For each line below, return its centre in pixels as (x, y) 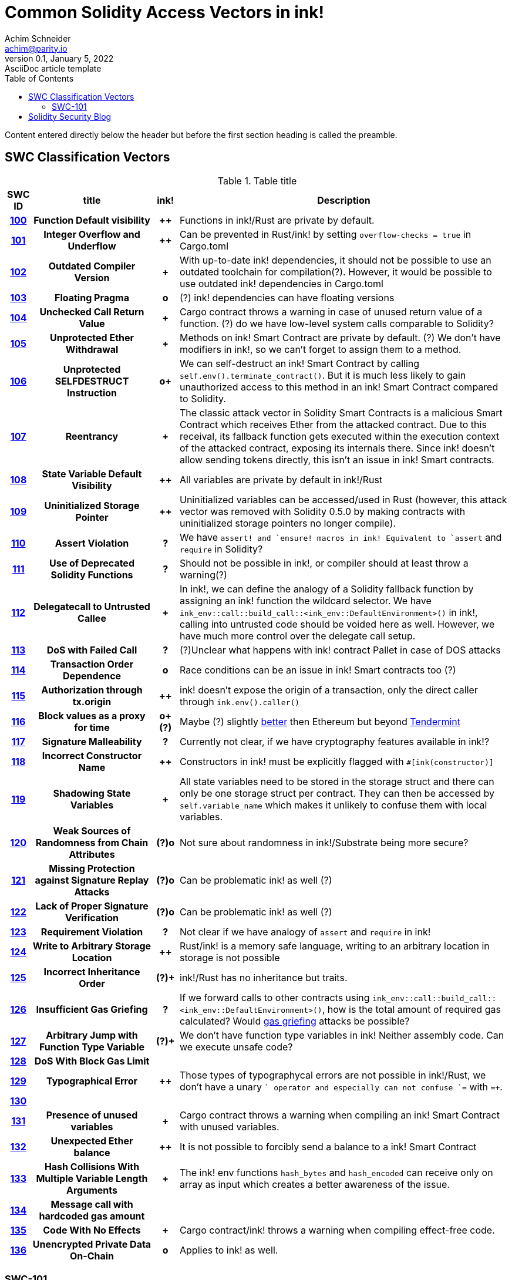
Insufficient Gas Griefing (92, 1009)
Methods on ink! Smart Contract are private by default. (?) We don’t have (340, 337)
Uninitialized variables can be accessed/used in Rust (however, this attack (343, 499)
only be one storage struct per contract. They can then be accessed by (337, 793)
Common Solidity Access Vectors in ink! (164, 12)
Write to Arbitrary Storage (92, 946)
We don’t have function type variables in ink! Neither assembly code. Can (342, 1035)
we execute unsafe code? (236, 1047)
